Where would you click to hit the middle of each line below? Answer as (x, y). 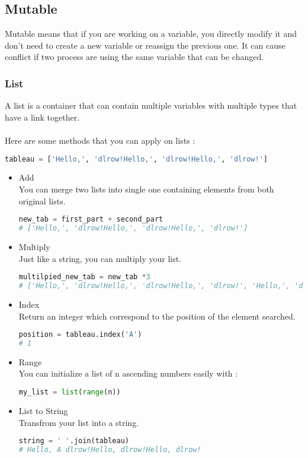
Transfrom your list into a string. (79, 422)
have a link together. (42, 117)
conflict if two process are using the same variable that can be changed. (134, 57)
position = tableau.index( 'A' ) (80, 335)
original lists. (42, 200)
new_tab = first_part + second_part (91, 219)
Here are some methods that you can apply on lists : (100, 140)
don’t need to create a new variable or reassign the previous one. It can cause (145, 45)
